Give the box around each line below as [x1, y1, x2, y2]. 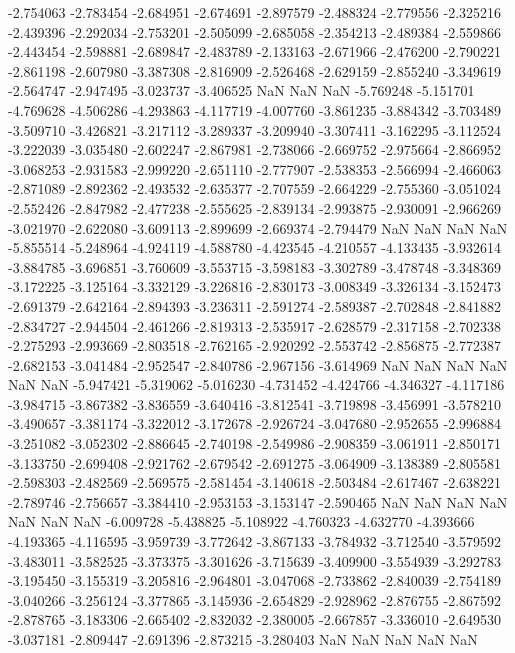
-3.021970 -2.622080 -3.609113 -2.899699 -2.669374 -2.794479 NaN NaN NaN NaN [8, 217, 508, 238]
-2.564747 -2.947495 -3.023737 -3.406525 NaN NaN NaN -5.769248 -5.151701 [8, 80, 475, 101]
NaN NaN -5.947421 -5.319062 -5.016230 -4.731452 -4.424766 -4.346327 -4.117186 [8, 374, 505, 395]
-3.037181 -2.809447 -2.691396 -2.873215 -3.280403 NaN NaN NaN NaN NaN [8, 629, 478, 649]
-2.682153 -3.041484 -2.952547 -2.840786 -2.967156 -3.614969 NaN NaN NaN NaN [8, 354, 508, 375]
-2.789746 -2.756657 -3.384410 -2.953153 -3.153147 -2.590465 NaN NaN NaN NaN [8, 491, 508, 512]
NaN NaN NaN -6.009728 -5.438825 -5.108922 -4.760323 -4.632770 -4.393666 [8, 511, 475, 532]
